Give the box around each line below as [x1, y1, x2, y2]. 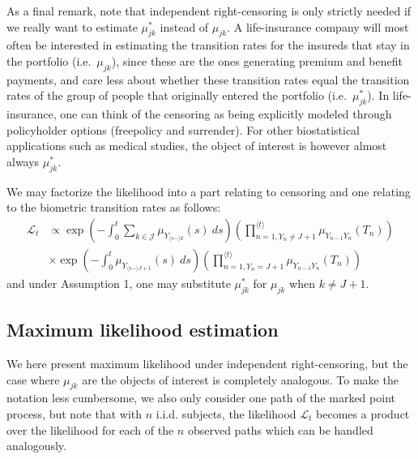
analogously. [6, 437, 66, 454]
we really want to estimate [6, 18, 138, 35]
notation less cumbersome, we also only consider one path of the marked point [6, 389, 395, 406]
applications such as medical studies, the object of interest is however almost [6, 137, 387, 154]
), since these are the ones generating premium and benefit [111, 52, 403, 69]
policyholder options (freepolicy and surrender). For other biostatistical [6, 121, 360, 138]
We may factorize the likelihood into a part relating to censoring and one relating [6, 182, 411, 199]
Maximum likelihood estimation [6, 317, 279, 342]
